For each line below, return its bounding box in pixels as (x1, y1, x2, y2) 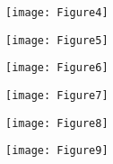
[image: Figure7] (5, 88, 109, 102)
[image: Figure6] (5, 61, 109, 75)
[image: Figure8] (5, 116, 109, 130)
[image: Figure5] (5, 33, 109, 47)
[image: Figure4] (5, 6, 109, 19)
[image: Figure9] (5, 144, 109, 158)
